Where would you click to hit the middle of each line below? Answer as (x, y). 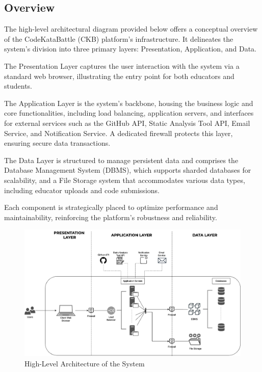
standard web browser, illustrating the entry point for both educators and (119, 76)
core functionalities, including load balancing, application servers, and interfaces (129, 113)
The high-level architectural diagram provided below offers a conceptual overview (131, 29)
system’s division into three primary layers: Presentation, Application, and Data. (130, 49)
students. (18, 86)
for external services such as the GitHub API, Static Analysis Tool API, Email (127, 123)
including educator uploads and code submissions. (82, 190)
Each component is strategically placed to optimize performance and (111, 207)
